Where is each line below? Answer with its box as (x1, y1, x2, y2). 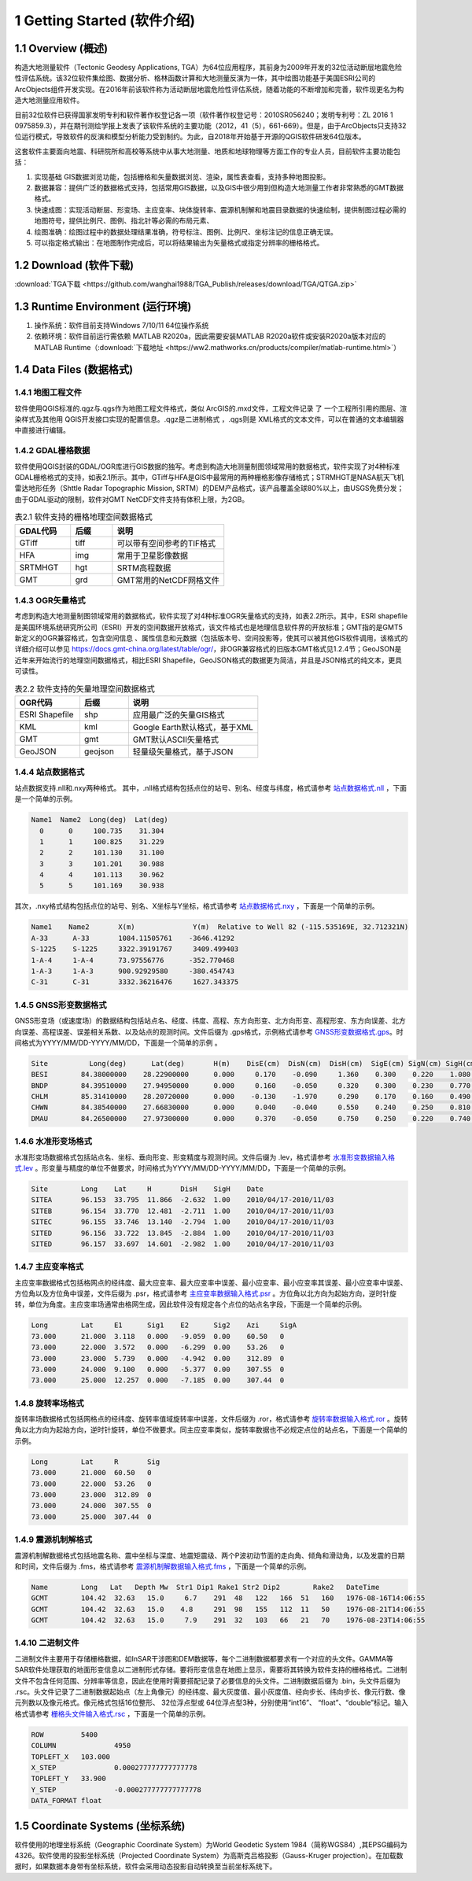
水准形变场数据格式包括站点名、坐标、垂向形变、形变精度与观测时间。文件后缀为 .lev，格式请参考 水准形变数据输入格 (14, 1153, 396, 1162)
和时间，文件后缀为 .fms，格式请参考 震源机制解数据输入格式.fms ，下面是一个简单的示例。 (14, 1562, 311, 1571)
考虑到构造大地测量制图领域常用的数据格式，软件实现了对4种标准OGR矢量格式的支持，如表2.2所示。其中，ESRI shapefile (14, 611, 408, 621)
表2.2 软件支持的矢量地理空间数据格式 (14, 683, 155, 694)
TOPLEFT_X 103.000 (31, 1752, 110, 1761)
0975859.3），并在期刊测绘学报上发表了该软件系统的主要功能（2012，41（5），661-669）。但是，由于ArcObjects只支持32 (14, 121, 407, 131)
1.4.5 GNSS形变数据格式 (14, 999, 107, 1010)
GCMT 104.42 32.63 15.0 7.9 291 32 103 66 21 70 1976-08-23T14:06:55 (31, 1616, 426, 1625)
